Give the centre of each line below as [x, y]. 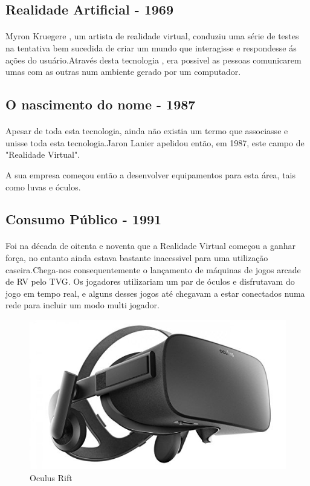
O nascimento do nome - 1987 [101, 104]
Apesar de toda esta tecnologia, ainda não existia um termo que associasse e [147, 131]
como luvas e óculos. [43, 186]
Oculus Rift [51, 477]
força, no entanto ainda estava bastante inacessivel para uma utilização [137, 258]
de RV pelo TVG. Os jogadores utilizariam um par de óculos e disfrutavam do [150, 281]
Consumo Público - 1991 [84, 219]
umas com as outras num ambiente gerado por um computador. [123, 72]
